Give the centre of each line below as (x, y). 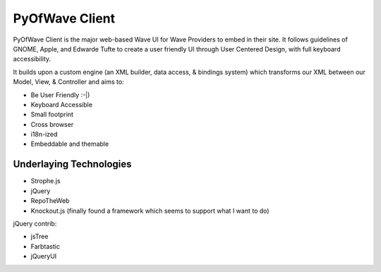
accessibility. (32, 59)
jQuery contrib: (35, 223)
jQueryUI (44, 256)
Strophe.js (46, 181)
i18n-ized (44, 135)
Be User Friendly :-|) (60, 94)
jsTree (40, 237)
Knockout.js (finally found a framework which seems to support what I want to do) (150, 211)
